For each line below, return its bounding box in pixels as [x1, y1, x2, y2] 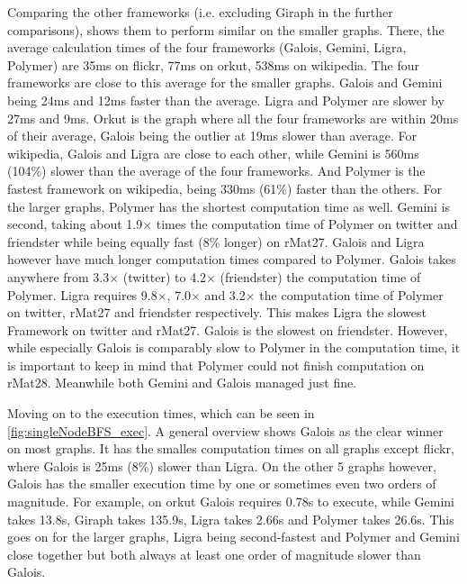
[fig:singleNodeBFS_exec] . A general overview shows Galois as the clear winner [7, 421, 444, 440]
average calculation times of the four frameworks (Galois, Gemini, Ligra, [7, 38, 407, 57]
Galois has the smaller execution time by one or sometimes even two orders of [7, 474, 436, 493]
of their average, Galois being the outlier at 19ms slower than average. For [7, 126, 417, 145]
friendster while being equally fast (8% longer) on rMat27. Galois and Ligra [7, 232, 425, 251]
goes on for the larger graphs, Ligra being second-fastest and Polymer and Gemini [7, 527, 460, 546]
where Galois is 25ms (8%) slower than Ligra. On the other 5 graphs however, [7, 456, 436, 475]
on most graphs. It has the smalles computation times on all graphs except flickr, [7, 439, 454, 458]
